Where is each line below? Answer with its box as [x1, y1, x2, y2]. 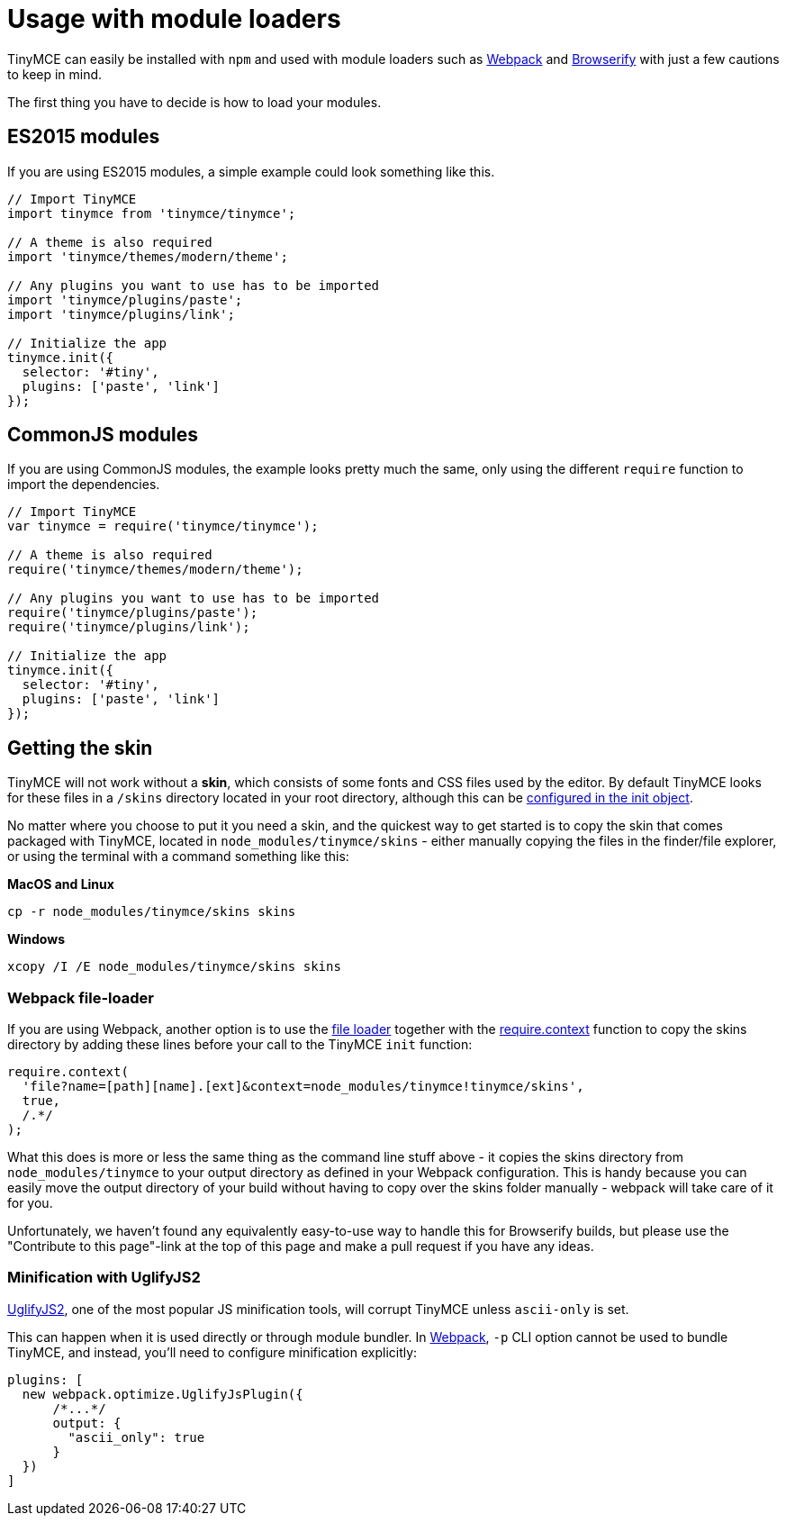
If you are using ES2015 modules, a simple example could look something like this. [7, 163, 495, 179]
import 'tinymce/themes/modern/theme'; [7, 249, 288, 264]
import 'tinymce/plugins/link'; [7, 306, 235, 322]
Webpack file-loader [7, 988, 154, 1007]
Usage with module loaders [7, 4, 341, 34]
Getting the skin [7, 736, 153, 759]
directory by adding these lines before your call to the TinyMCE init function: [7, 1037, 473, 1053]
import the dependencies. [7, 476, 160, 493]
